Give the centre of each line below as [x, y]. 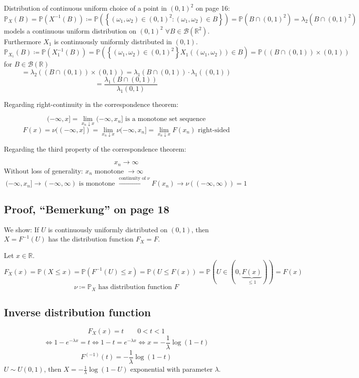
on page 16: [213, 8]
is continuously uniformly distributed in [113, 41]
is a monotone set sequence [165, 119]
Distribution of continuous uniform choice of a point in [85, 8]
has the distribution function [91, 239]
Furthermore [23, 41]
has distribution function [135, 287]
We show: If [22, 229]
